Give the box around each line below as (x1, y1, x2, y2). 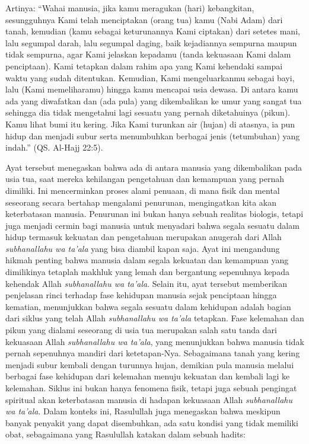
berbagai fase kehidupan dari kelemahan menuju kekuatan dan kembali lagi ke (5, 370, 290, 382)
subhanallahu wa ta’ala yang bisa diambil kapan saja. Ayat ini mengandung (5, 242, 280, 254)
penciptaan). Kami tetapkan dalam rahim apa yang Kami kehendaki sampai (5, 59, 283, 72)
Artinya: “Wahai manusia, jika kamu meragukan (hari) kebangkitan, (5, 2, 254, 14)
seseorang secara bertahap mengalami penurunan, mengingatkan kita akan (5, 196, 276, 208)
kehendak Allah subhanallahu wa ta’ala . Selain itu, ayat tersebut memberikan (5, 277, 287, 289)
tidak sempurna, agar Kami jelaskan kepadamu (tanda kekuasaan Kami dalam (5, 48, 291, 60)
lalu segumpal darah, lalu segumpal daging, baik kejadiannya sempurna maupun (5, 36, 297, 49)
